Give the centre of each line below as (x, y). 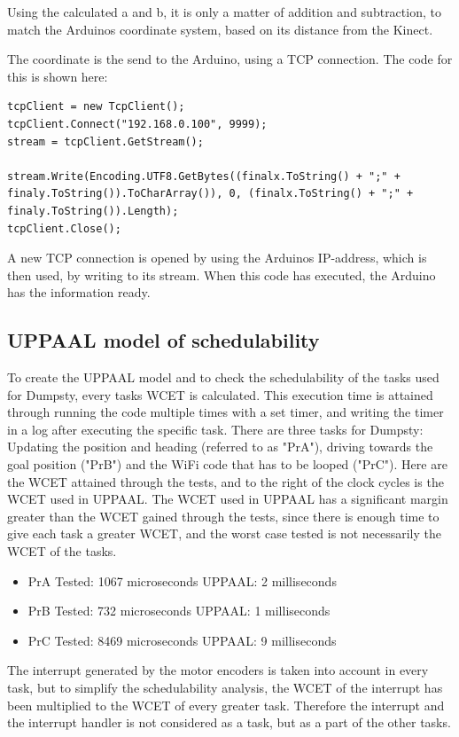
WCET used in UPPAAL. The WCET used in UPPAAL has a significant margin (228, 499)
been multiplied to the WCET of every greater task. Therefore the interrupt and (226, 705)
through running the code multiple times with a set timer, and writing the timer (226, 412)
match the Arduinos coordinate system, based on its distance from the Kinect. (220, 29)
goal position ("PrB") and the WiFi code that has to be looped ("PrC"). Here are (227, 464)
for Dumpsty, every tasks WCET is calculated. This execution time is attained (220, 394)
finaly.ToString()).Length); (93, 211)
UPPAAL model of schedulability (163, 340)
